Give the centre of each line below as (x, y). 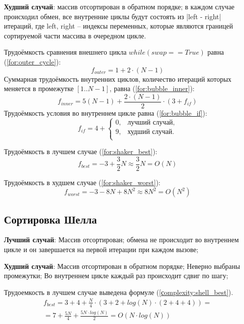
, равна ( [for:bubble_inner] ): (152, 88)
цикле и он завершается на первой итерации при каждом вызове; (101, 249)
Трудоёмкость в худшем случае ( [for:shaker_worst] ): (82, 182)
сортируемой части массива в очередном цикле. (75, 35)
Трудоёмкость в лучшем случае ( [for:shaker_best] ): (81, 151)
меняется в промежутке (39, 88)
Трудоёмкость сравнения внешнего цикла (65, 52)
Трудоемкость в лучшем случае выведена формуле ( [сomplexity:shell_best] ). (119, 292)
